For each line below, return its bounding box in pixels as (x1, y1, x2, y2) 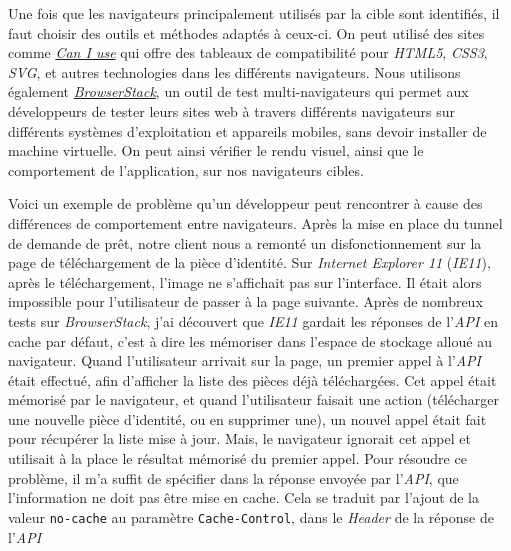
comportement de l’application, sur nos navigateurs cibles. (8, 159, 364, 180)
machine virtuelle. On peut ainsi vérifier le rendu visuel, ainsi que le (8, 140, 424, 161)
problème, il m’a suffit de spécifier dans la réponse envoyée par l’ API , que (8, 467, 459, 488)
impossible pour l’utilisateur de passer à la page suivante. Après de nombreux (8, 291, 483, 312)
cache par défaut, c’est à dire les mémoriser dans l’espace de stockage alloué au (8, 330, 492, 351)
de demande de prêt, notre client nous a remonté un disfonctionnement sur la (8, 232, 482, 253)
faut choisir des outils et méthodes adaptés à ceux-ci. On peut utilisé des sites (8, 22, 485, 43)
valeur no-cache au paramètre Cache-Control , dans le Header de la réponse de (8, 506, 494, 527)
